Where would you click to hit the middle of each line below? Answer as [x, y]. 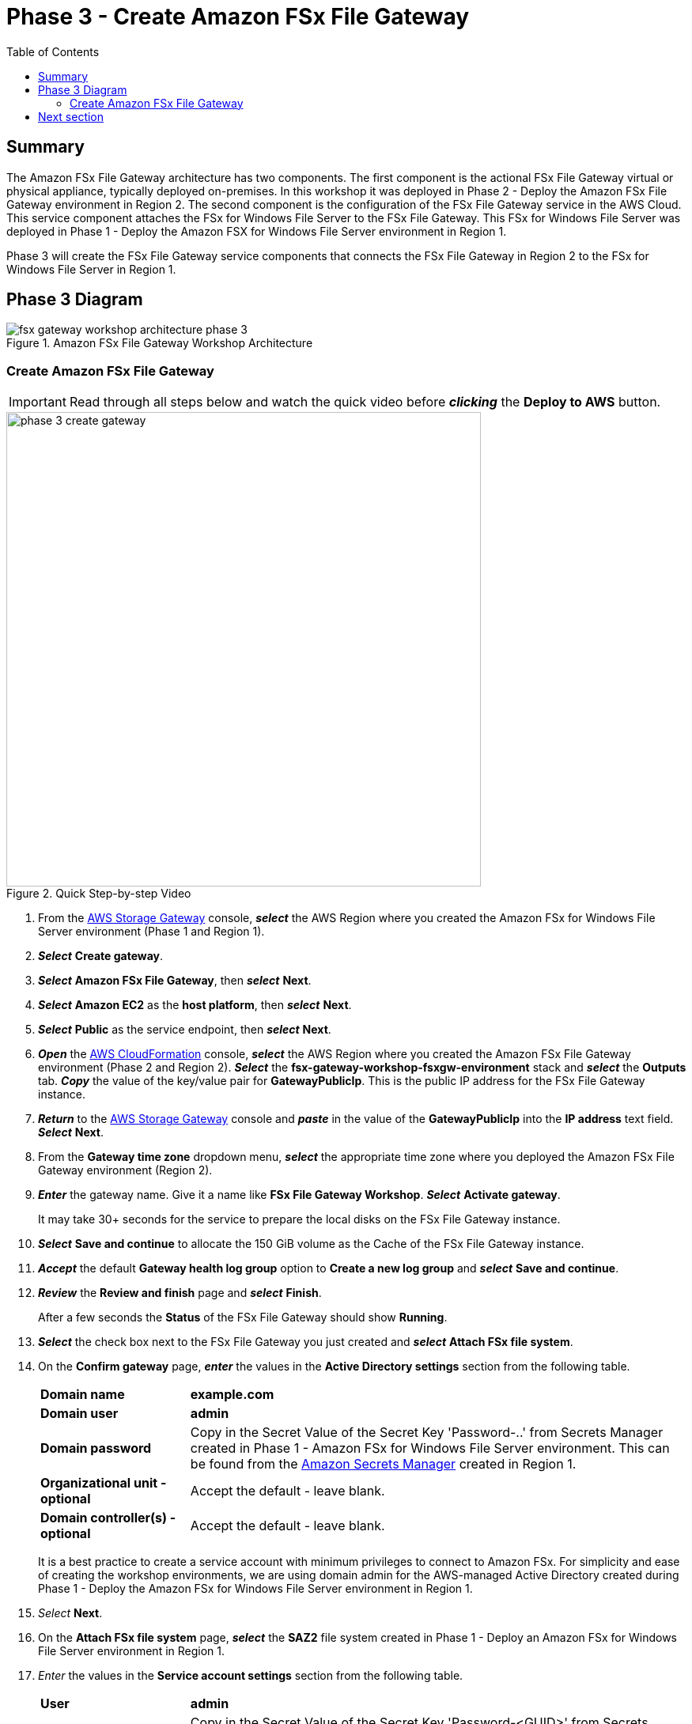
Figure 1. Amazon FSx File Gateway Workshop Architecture [160, 343]
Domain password [96, 1448]
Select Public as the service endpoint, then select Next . [185, 1030]
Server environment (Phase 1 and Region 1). [151, 932]
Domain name [83, 1395]
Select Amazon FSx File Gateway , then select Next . [175, 981]
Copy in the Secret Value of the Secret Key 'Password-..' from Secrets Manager [427, 1433]
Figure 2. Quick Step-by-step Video [99, 894]
